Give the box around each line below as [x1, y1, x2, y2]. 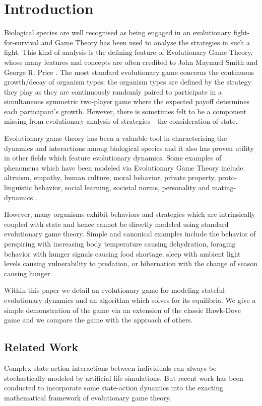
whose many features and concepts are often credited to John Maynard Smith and [4, 56, 258, 67]
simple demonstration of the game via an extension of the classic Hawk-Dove [4, 304, 241, 315]
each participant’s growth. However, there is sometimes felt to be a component [4, 106, 247, 116]
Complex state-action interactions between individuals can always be [4, 362, 217, 373]
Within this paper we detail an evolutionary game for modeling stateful [4, 285, 225, 295]
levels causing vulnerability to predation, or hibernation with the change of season [4, 258, 257, 269]
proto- [218, 172, 237, 183]
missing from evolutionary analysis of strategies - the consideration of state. [4, 116, 238, 126]
